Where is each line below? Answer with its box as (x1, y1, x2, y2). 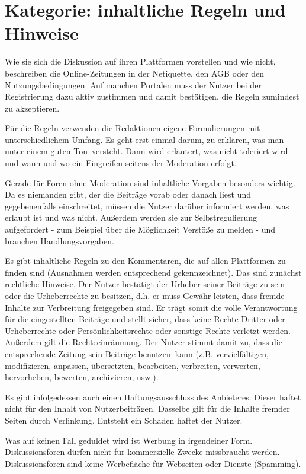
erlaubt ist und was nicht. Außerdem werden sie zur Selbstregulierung (5, 211, 257, 224)
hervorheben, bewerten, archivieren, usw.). (5, 371, 159, 383)
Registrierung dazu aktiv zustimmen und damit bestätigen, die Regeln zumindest (5, 90, 299, 103)
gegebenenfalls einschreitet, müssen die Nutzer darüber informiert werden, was (5, 199, 289, 212)
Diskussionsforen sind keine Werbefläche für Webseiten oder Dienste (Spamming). (5, 457, 301, 469)
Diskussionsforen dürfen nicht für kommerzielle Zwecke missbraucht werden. (5, 446, 280, 458)
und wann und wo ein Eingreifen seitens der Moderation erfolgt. (5, 157, 237, 169)
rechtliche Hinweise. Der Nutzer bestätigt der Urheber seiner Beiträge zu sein (5, 278, 285, 290)
